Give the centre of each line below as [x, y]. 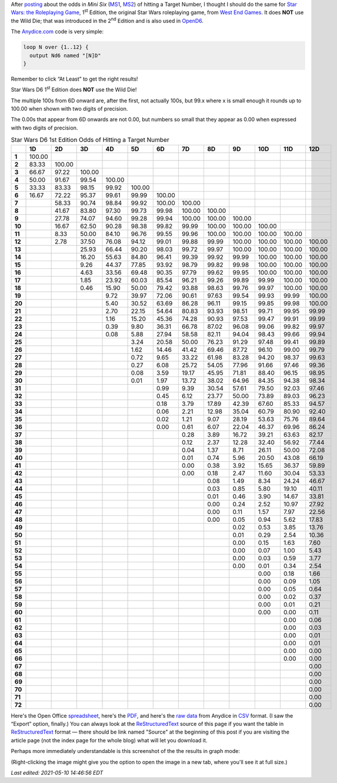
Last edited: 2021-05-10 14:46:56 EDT [57, 772]
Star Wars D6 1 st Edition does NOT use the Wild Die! [74, 89]
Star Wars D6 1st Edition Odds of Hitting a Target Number [90, 140]
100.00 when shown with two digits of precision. [69, 109]
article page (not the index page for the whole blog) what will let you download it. [109, 740]
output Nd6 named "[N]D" [65, 55]
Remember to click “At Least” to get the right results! [74, 79]
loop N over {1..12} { [56, 47]
